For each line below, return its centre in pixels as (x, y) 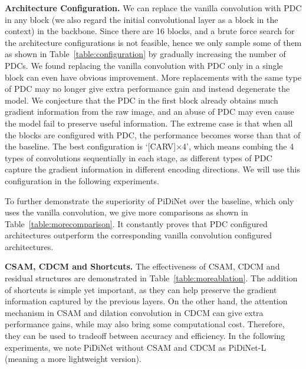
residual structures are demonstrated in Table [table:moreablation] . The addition (151, 278)
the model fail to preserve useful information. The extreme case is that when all (149, 123)
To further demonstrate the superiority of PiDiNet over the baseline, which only (149, 200)
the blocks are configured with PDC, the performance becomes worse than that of (153, 134)
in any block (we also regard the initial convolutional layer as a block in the (142, 19)
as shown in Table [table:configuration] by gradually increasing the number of (145, 54)
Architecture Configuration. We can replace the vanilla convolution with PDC (153, 8)
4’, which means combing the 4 (238, 146)
